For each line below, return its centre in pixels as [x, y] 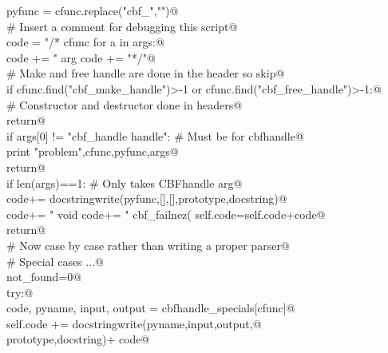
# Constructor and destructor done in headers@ [125, 104]
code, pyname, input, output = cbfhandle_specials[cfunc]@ [151, 308]
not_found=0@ [44, 277]
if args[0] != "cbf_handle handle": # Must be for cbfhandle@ [155, 135]
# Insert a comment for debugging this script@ [122, 26]
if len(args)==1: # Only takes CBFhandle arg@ [125, 182]
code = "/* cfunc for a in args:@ [85, 42]
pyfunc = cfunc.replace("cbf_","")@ [93, 10]
